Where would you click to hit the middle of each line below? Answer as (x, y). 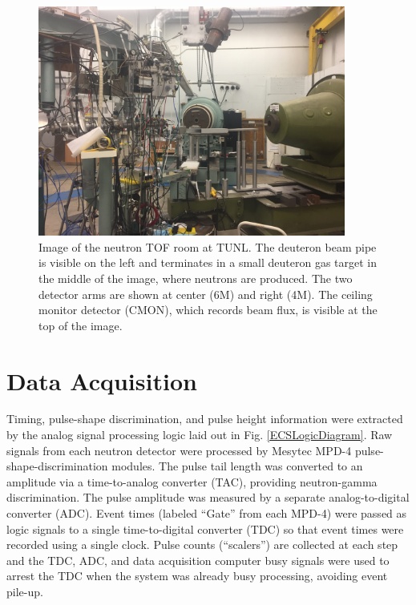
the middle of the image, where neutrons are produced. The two (196, 278)
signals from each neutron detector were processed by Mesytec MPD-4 (179, 450)
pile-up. (25, 591)
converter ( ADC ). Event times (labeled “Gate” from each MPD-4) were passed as (207, 513)
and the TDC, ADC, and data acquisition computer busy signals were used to (198, 560)
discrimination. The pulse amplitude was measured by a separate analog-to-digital (208, 497)
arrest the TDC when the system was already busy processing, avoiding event (197, 576)
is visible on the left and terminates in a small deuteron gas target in (208, 262)
